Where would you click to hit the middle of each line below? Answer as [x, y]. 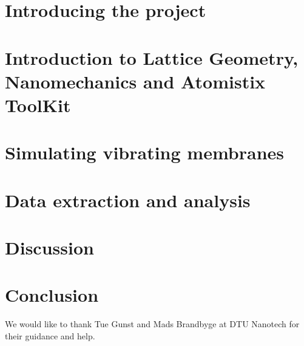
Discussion [49, 248]
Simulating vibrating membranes [144, 152]
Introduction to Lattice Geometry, [152, 57]
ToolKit [38, 105]
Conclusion [52, 295]
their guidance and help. [50, 335]
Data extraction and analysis [128, 200]
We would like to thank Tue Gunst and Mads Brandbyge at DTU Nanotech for [152, 324]
